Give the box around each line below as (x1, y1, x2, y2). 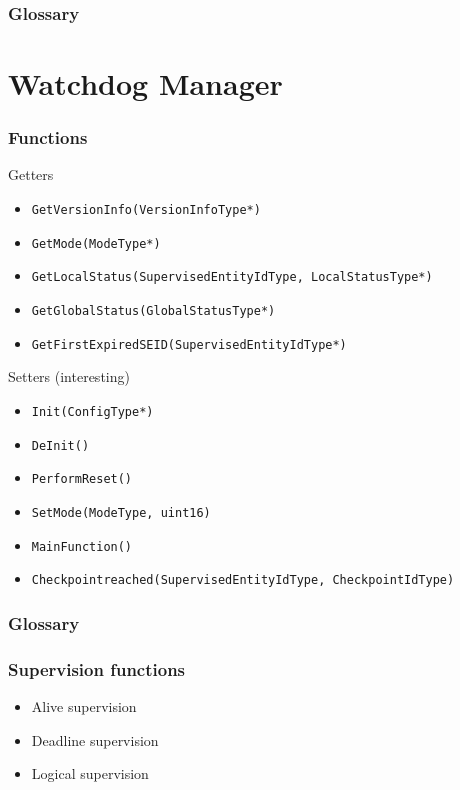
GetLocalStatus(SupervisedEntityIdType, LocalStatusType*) (31, 270, 433, 285)
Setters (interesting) (8, 366, 130, 387)
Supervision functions (8, 656, 186, 681)
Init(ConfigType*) (31, 404, 154, 419)
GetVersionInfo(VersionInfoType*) (31, 203, 261, 218)
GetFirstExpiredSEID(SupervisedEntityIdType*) (31, 337, 347, 352)
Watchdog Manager (8, 63, 283, 104)
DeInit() (31, 438, 90, 453)
